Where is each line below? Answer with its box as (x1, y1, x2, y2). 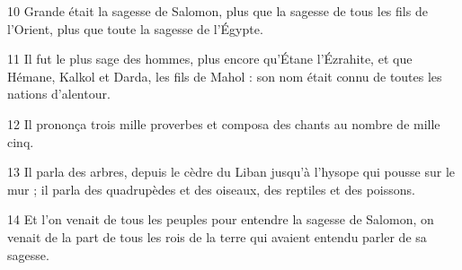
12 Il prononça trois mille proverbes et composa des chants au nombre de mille (7, 114, 440, 133)
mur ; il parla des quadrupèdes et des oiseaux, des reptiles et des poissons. (7, 179, 415, 198)
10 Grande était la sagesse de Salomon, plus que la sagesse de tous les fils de (7, 2, 428, 20)
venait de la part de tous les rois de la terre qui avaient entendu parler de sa (7, 227, 427, 246)
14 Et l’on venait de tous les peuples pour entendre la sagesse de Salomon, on (7, 210, 434, 229)
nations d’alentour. (7, 84, 111, 103)
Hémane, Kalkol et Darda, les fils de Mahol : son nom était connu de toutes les (7, 66, 442, 85)
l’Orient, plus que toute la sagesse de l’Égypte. (7, 19, 263, 38)
